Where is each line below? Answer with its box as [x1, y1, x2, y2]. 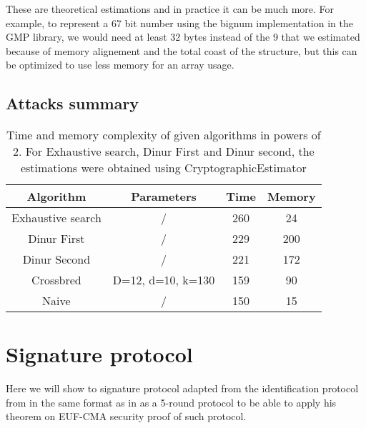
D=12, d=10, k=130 [112, 272, 215, 289]
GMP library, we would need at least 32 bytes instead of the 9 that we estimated [6, 29, 360, 44]
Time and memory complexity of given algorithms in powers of [6, 126, 321, 144]
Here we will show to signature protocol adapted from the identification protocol [6, 381, 359, 396]
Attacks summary [6, 92, 139, 114]
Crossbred [31, 272, 81, 289]
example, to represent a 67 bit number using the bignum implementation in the [6, 15, 353, 30]
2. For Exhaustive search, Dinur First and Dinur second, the [12, 143, 315, 160]
